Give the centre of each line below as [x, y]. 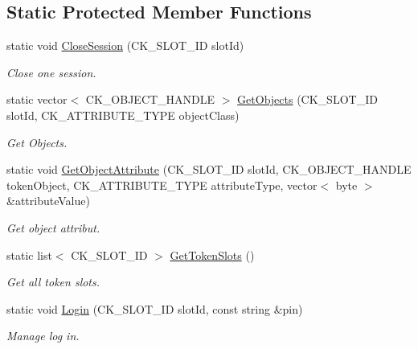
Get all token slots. [53, 282]
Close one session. [51, 72]
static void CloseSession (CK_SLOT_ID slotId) [125, 45]
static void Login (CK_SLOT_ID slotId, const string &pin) [155, 308]
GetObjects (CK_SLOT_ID [307, 99]
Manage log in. [43, 336]
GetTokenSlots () [212, 255]
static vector [37, 99]
